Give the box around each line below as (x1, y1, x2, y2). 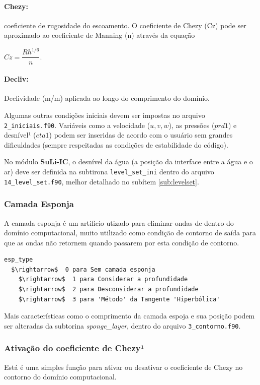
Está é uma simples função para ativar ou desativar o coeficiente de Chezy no (4, 361, 243, 372)
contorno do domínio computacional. (4, 371, 117, 382)
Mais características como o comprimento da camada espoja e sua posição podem (4, 310, 255, 321)
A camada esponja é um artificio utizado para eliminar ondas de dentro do (4, 217, 234, 228)
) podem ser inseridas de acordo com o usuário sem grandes (49, 130, 233, 140)
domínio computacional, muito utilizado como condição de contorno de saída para (4, 227, 256, 238)
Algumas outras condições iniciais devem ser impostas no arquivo (4, 109, 205, 120)
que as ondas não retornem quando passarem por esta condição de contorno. (4, 237, 239, 247)
